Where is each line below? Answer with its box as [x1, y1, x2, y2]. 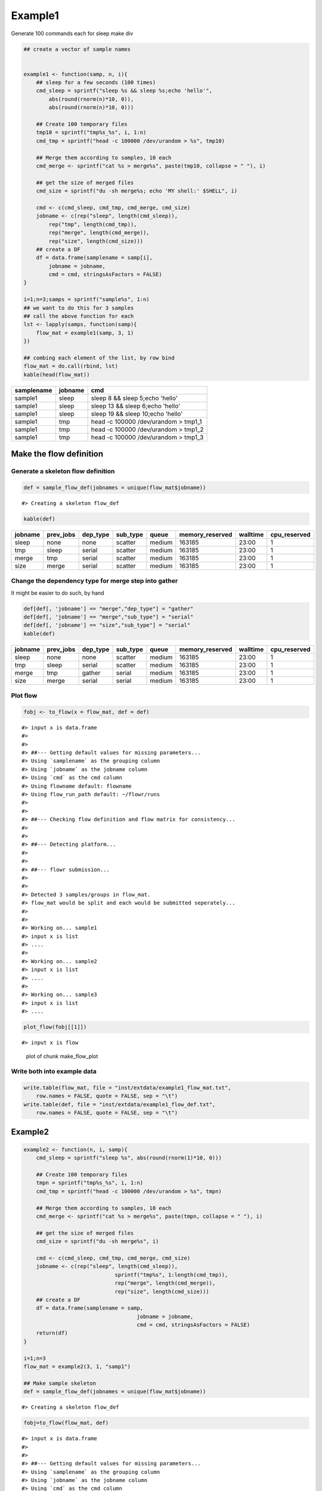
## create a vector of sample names [23, 45, 131, 52]
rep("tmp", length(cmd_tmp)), [48, 221, 137, 228]
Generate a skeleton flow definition [11, 467, 115, 475]
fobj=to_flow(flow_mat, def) [23, 1419, 109, 1427]
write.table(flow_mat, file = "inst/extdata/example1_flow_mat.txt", [23, 1084, 231, 1091]
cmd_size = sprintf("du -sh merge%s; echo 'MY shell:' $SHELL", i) [36, 188, 238, 194]
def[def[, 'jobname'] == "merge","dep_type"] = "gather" [23, 605, 194, 612]
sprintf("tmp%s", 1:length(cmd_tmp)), [114, 1271, 228, 1278]
